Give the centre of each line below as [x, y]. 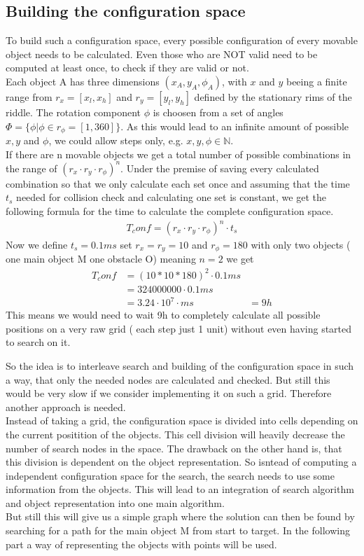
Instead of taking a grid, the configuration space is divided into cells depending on [182, 421]
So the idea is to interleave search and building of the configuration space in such [180, 365]
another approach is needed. [66, 406]
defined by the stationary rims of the [273, 96]
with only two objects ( [301, 245]
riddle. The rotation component [73, 112]
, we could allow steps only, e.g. [116, 140]
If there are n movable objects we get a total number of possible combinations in [178, 154]
